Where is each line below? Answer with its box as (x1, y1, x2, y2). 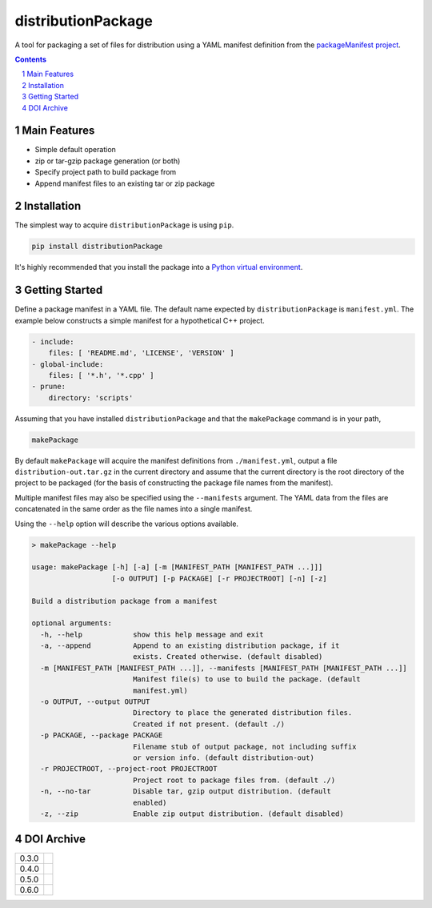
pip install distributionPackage (31, 242, 163, 251)
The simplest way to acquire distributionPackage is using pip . (14, 220, 234, 230)
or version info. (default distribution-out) (132, 753, 315, 762)
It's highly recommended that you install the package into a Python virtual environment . (14, 263, 303, 272)
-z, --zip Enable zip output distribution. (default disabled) (40, 809, 344, 818)
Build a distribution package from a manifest (31, 597, 218, 605)
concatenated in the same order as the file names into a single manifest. (14, 504, 253, 514)
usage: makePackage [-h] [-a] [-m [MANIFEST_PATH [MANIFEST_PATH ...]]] (31, 563, 323, 572)
